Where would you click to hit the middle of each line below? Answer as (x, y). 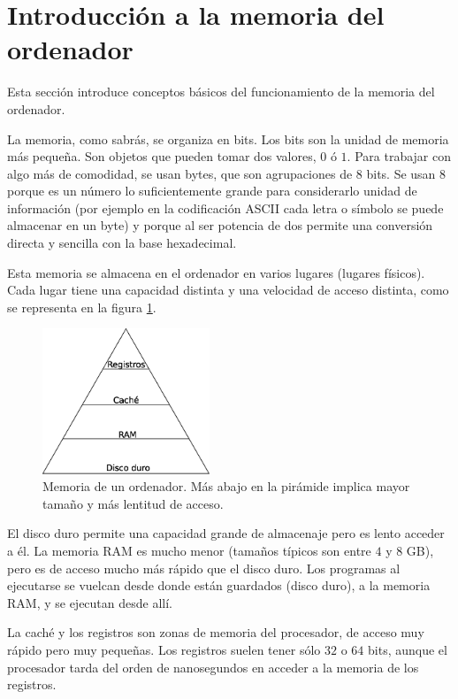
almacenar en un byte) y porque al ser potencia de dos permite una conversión (220, 225)
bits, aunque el (408, 650)
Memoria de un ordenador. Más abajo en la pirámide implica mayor (226, 486)
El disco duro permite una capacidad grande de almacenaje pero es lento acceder (226, 533)
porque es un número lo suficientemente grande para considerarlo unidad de (212, 191)
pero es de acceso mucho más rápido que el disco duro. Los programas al (204, 568)
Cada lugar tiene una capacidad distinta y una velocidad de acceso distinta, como (228, 290)
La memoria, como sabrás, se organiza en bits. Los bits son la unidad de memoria (228, 138)
